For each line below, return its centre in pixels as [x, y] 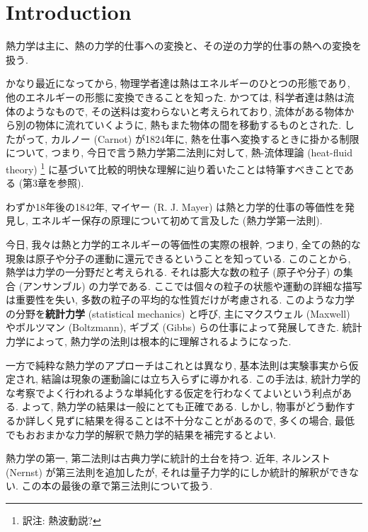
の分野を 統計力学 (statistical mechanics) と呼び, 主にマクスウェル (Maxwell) [178, 313]
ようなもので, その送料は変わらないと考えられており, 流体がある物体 [185, 111]
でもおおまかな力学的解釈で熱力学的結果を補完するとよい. [141, 434]
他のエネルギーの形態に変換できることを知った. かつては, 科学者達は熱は [175, 97]
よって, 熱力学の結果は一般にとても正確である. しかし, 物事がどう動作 [183, 406]
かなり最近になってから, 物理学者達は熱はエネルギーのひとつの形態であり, [178, 83]
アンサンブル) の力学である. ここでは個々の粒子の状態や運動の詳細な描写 [192, 285]
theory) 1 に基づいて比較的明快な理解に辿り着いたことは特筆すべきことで [175, 168]
